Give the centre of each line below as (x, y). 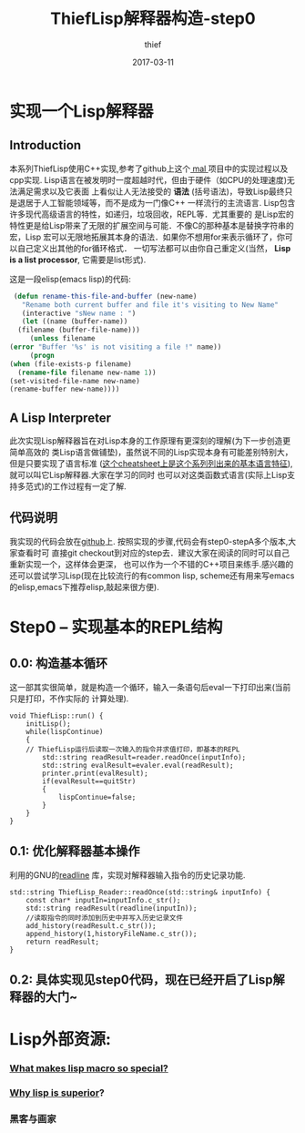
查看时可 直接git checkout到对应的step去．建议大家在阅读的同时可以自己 (153, 553)
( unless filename (62, 339)
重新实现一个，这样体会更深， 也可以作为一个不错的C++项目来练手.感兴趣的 (152, 564)
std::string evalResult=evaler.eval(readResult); (138, 765)
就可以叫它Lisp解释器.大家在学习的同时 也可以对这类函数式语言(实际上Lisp (148, 475)
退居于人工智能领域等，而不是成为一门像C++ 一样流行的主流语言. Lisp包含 (156, 202)
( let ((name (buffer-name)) (75, 322)
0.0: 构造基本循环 (59, 663)
